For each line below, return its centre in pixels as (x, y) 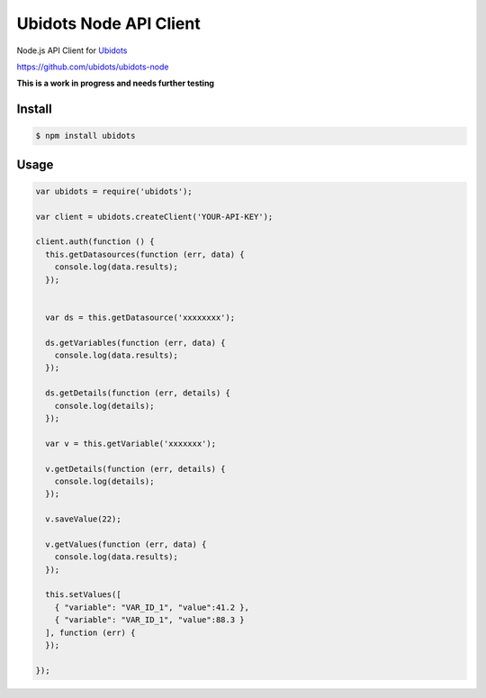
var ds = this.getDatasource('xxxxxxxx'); (140, 317)
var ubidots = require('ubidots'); (114, 191)
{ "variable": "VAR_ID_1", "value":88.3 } (149, 620)
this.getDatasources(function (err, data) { (145, 254)
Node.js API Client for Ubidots (72, 50)
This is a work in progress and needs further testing (116, 83)
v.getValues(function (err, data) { (126, 544)
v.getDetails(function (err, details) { (135, 469)
